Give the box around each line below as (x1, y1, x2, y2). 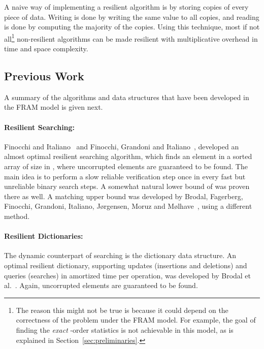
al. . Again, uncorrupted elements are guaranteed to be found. (4, 280, 198, 291)
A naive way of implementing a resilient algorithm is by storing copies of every (4, 2, 249, 12)
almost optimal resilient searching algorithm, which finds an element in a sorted (4, 151, 252, 162)
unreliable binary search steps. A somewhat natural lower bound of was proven (4, 181, 250, 192)
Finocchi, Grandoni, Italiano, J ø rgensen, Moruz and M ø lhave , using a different (4, 201, 252, 211)
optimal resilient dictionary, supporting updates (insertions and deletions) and (4, 260, 247, 270)
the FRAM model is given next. (4, 102, 103, 112)
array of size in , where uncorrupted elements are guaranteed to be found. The (4, 161, 248, 171)
